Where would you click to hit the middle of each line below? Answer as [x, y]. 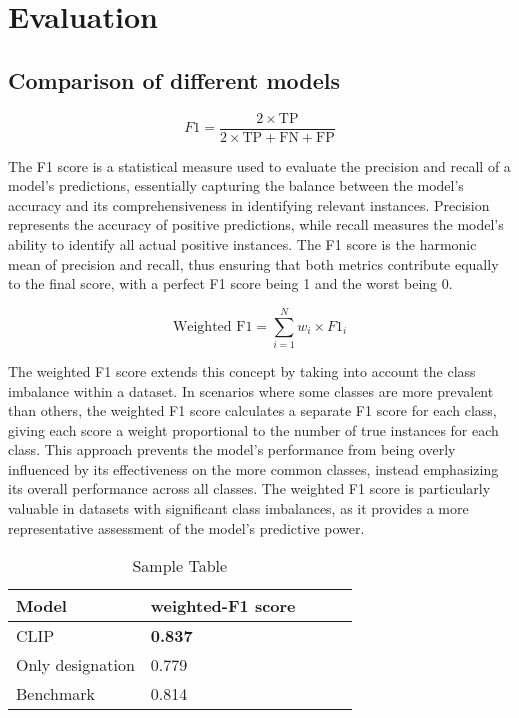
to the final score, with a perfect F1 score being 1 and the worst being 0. [230, 283]
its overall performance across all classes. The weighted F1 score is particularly [249, 488]
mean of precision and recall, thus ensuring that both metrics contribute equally [253, 263]
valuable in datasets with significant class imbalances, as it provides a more [238, 508]
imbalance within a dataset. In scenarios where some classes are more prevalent [251, 390]
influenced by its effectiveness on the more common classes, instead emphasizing [253, 468]
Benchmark [55, 694]
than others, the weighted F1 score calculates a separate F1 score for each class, [252, 410]
